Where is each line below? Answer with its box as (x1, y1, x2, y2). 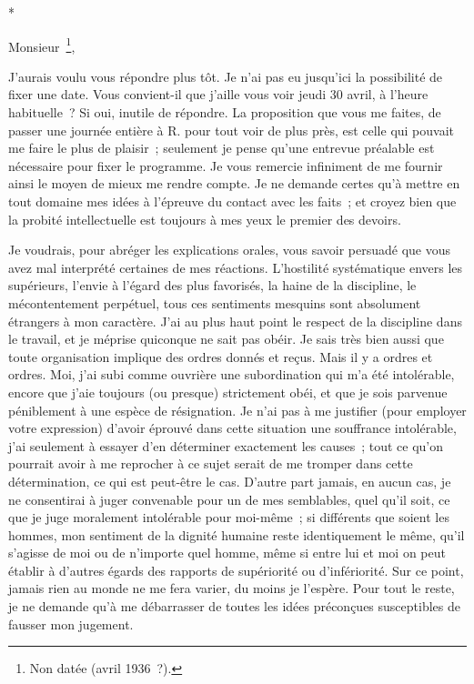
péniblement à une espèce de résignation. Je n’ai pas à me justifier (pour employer (8, 400, 467, 419)
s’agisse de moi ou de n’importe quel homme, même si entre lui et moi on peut (8, 543, 446, 562)
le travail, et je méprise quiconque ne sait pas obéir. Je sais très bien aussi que (8, 329, 444, 348)
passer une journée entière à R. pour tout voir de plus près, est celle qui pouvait (8, 120, 455, 139)
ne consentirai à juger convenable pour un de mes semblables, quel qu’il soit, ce (8, 489, 450, 508)
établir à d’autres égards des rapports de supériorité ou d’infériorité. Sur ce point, (8, 560, 464, 579)
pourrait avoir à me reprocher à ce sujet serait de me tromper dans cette (8, 454, 413, 473)
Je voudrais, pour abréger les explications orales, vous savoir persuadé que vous (8, 240, 451, 259)
